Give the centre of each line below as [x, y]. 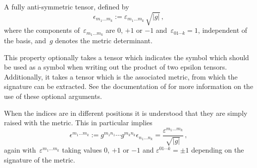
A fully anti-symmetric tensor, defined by [67, 6]
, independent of [223, 30]
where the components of [42, 30]
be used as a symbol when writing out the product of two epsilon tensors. [116, 67]
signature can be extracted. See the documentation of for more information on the [129, 86]
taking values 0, [86, 150]
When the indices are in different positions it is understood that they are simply [126, 113]
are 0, [114, 30]
